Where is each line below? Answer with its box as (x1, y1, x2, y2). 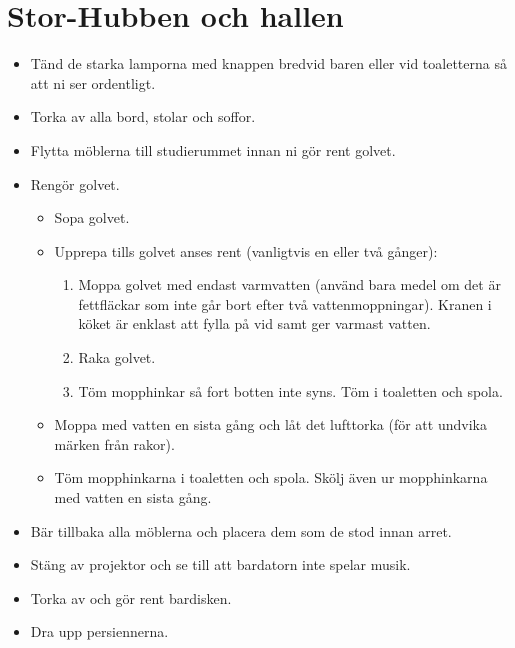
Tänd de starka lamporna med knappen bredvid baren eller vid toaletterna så (30, 53, 507, 74)
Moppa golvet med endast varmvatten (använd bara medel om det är (78, 274, 501, 295)
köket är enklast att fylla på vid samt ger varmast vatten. (78, 313, 431, 334)
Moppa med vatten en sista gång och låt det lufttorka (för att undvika (54, 414, 487, 435)
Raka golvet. (78, 347, 156, 368)
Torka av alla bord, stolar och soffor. (30, 106, 256, 127)
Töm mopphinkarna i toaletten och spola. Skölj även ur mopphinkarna (54, 467, 488, 488)
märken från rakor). (54, 433, 175, 454)
